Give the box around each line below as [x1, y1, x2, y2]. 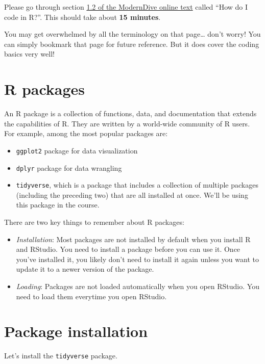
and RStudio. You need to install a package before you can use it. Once [16, 244, 240, 254]
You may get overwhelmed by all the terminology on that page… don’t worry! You [4, 29, 261, 39]
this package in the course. [16, 199, 100, 210]
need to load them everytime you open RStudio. [16, 291, 167, 301]
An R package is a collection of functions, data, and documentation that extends [4, 108, 257, 119]
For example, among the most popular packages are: [4, 128, 168, 139]
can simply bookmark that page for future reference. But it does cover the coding [4, 38, 259, 49]
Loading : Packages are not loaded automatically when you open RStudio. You [16, 281, 259, 291]
